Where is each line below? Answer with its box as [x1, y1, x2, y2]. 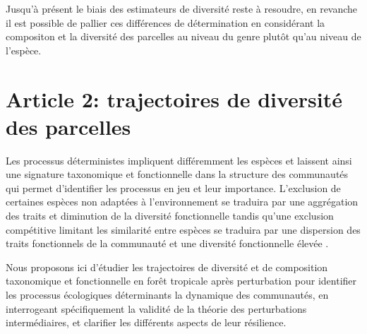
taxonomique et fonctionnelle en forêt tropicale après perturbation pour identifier [6, 273, 357, 288]
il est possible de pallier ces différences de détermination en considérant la [6, 15, 325, 30]
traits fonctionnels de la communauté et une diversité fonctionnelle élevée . [6, 236, 329, 251]
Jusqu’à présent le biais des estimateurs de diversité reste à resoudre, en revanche [6, 1, 358, 16]
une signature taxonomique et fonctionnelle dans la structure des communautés [6, 167, 349, 181]
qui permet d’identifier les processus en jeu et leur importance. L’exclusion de [6, 180, 341, 195]
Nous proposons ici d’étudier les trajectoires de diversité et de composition [6, 259, 328, 274]
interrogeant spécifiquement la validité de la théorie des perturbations [6, 301, 307, 316]
